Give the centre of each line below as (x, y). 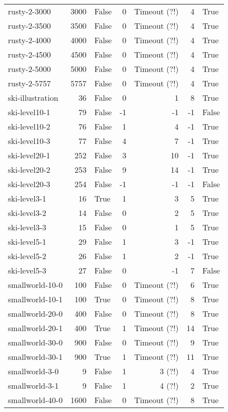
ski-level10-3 (29, 141)
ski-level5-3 (27, 270)
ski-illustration (33, 98)
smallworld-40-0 (35, 400)
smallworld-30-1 (35, 357)
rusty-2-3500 (30, 26)
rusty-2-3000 (30, 11)
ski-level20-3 (29, 184)
